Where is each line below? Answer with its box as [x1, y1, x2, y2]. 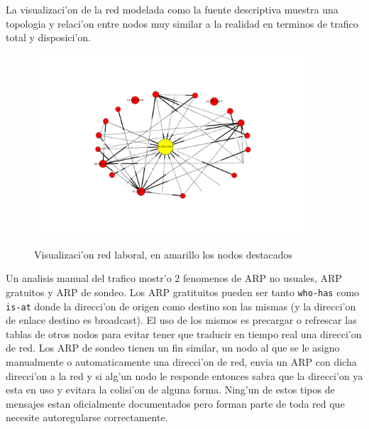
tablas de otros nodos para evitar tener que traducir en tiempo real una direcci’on [6, 326, 362, 341]
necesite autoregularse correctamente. [6, 410, 168, 425]
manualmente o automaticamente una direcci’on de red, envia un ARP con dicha [6, 354, 357, 369]
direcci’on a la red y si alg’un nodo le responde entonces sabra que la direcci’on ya [6, 368, 363, 383]
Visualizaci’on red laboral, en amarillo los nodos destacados [34, 246, 293, 261]
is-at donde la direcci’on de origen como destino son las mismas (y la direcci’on [6, 298, 356, 313]
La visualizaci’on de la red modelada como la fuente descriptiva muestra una [6, 2, 338, 16]
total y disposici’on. [6, 30, 91, 45]
